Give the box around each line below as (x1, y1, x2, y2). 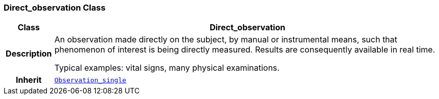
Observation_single (54, 76, 126, 84)
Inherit (15, 75, 42, 85)
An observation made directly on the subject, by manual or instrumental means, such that (54, 34, 398, 45)
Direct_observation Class (4, 3, 106, 13)
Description (6, 48, 52, 59)
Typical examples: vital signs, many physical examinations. (54, 63, 280, 73)
